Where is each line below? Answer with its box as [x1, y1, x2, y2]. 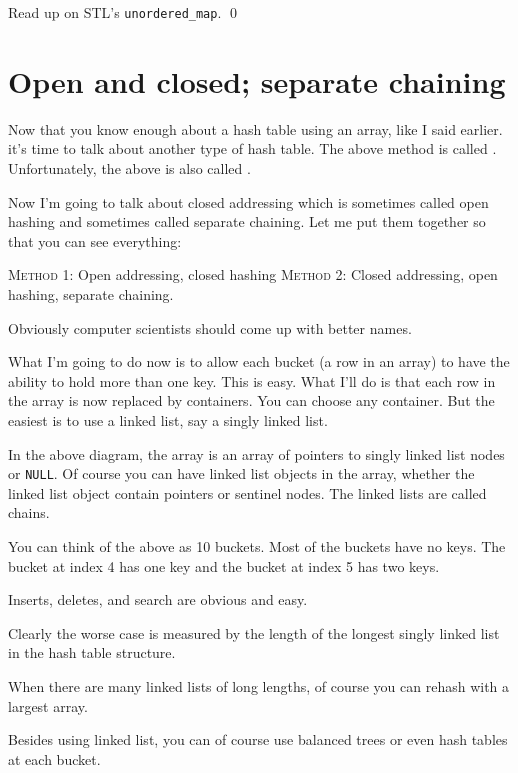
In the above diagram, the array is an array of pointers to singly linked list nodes [8, 443, 505, 464]
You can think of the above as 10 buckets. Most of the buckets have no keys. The [8, 535, 506, 556]
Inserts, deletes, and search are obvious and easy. [8, 589, 308, 610]
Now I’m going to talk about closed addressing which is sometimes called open [8, 191, 489, 212]
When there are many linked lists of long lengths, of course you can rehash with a [8, 675, 510, 696]
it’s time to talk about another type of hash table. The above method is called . [8, 138, 497, 159]
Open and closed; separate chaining [8, 60, 506, 101]
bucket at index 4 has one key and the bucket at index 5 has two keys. [8, 555, 440, 576]
